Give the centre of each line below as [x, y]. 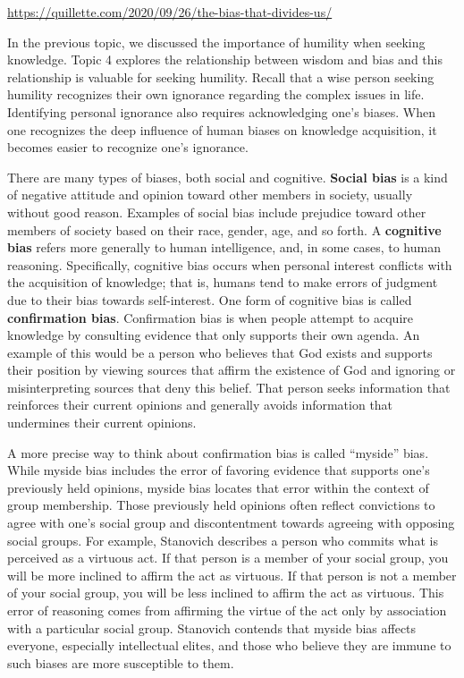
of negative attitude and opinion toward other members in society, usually [210, 195]
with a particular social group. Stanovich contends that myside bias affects [212, 627]
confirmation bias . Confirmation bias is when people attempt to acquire [211, 317]
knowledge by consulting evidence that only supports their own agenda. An [214, 335]
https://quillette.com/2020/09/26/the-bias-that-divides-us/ [170, 12]
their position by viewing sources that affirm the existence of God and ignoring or [232, 370]
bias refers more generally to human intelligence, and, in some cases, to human [224, 247]
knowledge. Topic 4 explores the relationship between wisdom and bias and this [225, 59]
